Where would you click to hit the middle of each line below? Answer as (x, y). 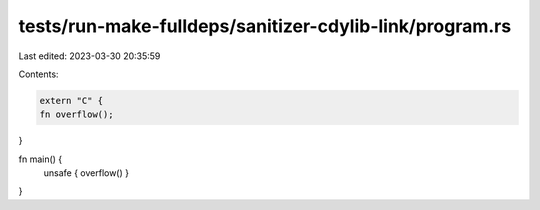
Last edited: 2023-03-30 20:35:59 (89, 56)
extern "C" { (71, 100)
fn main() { (40, 159)
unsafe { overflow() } (86, 173)
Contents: (38, 74)
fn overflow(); (76, 114)
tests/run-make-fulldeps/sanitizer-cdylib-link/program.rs (265, 26)
